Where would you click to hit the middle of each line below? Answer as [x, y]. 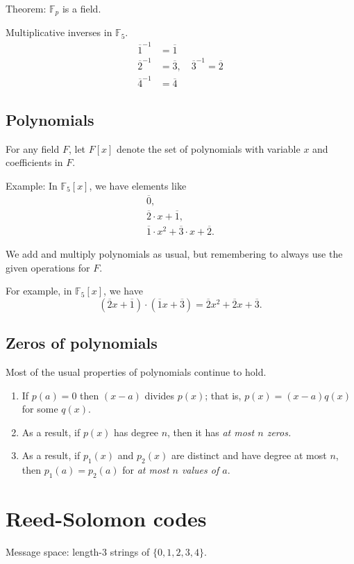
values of [200, 470]
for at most [146, 470]
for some [40, 409]
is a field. [82, 8]
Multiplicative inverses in [59, 32]
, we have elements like [138, 185]
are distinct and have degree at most [249, 455]
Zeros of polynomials [82, 343]
